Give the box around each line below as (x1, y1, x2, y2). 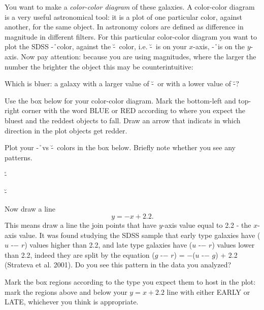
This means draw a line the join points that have (5, 220, 157, 230)
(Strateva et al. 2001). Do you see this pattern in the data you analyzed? (5, 259, 232, 270)
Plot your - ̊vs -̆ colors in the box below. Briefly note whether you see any (5, 142, 236, 153)
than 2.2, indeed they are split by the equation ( (5, 249, 155, 260)
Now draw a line (5, 203, 55, 214)
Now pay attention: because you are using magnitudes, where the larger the (21, 51, 256, 61)
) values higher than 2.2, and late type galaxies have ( (24, 239, 192, 250)
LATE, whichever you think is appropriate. (5, 296, 139, 307)
